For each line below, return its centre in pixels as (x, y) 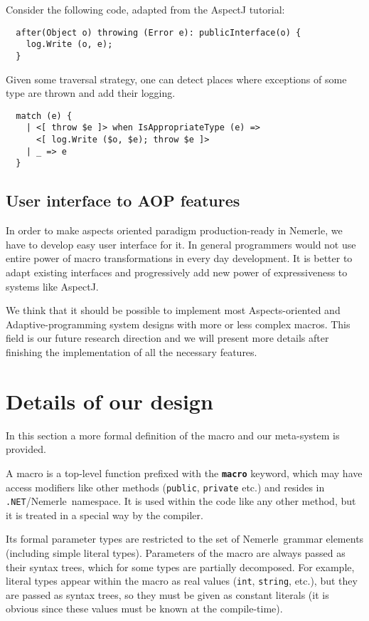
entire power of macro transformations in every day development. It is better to (179, 258)
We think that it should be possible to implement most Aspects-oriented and (173, 310)
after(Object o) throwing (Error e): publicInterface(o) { (159, 32)
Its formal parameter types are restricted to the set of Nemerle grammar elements (185, 539)
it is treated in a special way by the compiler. (105, 515)
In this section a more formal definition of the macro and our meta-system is (173, 435)
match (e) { (44, 116)
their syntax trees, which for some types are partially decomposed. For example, (180, 567)
